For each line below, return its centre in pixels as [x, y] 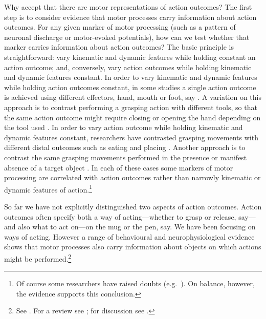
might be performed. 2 [38, 258]
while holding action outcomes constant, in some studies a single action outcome [130, 87]
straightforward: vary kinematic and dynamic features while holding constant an [130, 57]
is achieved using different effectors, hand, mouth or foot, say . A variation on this [133, 97]
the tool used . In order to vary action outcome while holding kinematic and [124, 127]
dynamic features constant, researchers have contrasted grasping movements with [131, 137]
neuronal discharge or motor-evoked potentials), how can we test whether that [127, 37]
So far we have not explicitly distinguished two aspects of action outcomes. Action [133, 206]
